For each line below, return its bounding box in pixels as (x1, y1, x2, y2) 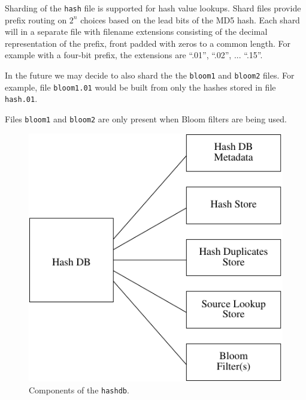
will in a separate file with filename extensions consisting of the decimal (5, 25, 268, 38)
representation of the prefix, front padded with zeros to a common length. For (5, 37, 290, 49)
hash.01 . (5, 92, 38, 105)
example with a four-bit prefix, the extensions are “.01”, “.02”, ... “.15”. (5, 49, 263, 61)
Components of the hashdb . (29, 383, 129, 396)
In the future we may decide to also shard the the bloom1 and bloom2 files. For (5, 69, 295, 82)
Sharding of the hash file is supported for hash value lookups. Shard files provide (5, 2, 301, 14)
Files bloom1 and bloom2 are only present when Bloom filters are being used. (5, 113, 287, 125)
